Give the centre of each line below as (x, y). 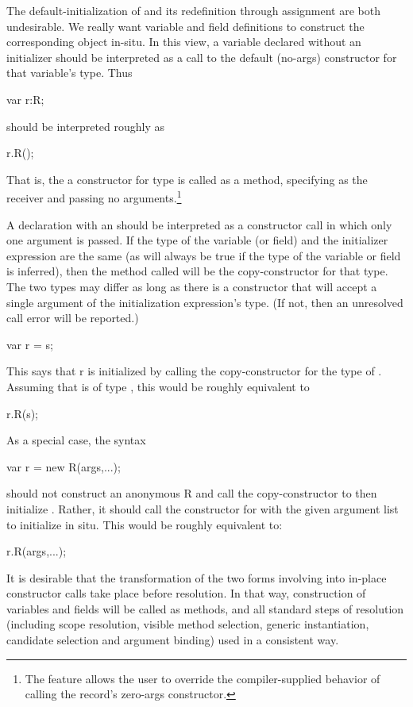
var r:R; (25, 99)
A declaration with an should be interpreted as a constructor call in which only (199, 224)
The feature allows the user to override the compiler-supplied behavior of (203, 678)
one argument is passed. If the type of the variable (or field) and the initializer (197, 240)
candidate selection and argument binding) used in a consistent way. (173, 640)
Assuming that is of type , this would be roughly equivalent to (158, 386)
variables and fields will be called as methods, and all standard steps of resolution (205, 608)
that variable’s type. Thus (69, 73)
